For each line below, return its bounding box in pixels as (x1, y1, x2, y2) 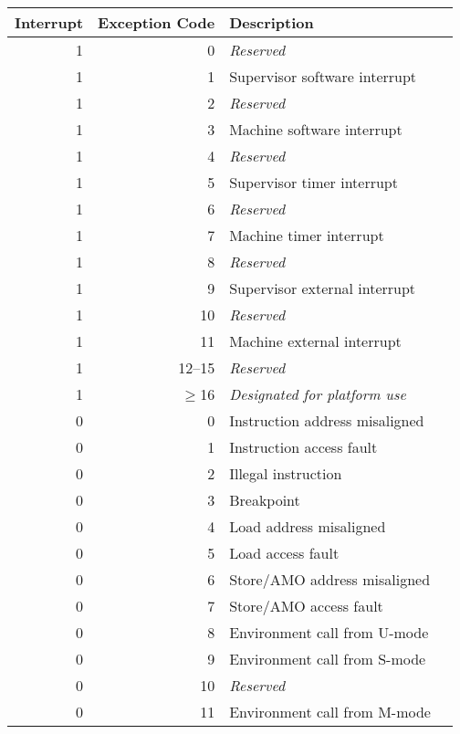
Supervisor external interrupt (229, 278, 416, 299)
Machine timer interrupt (229, 225, 384, 246)
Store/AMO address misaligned (229, 569, 431, 590)
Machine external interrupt (229, 330, 402, 351)
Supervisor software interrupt (229, 66, 417, 87)
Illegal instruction (229, 463, 342, 484)
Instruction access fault (229, 436, 378, 457)
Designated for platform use (229, 383, 406, 404)
